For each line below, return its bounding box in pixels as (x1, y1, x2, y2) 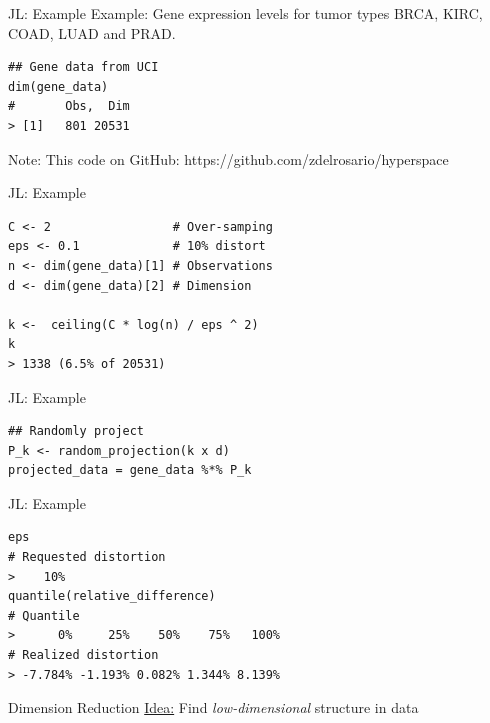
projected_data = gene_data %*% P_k (8, 463, 252, 478)
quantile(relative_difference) (8, 589, 216, 604)
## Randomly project (8, 424, 145, 439)
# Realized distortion (8, 648, 159, 663)
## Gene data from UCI (8, 60, 159, 75)
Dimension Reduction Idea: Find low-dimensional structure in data (8, 697, 419, 718)
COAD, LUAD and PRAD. (8, 22, 176, 43)
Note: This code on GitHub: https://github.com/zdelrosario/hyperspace (8, 148, 449, 169)
